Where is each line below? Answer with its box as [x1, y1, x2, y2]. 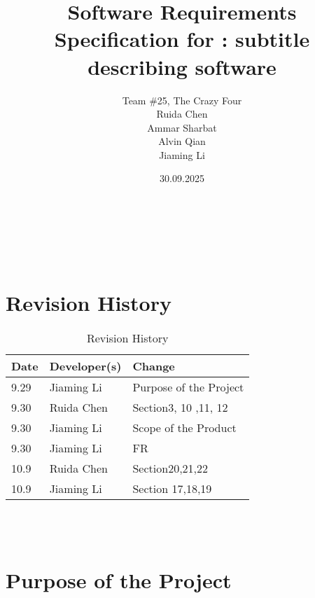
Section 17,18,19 [132, 480, 212, 497]
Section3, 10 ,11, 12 [132, 399, 228, 416]
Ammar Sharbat [147, 120, 217, 134]
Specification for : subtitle [54, 25, 310, 53]
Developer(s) [49, 358, 122, 375]
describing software [87, 52, 276, 81]
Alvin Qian [158, 134, 206, 148]
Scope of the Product [132, 419, 237, 436]
